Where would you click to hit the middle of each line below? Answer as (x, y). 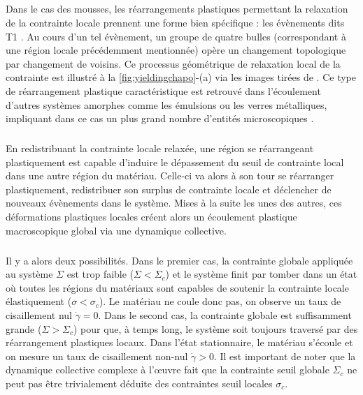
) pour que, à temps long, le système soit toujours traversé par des (215, 328)
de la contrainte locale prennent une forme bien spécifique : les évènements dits (175, 22)
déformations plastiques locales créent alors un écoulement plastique (151, 217)
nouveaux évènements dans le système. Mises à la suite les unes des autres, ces (174, 203)
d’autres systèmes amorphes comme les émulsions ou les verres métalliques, (166, 104)
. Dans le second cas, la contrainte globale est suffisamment (225, 315)
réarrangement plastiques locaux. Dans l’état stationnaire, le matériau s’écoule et (179, 342)
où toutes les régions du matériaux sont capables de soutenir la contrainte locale (177, 287)
